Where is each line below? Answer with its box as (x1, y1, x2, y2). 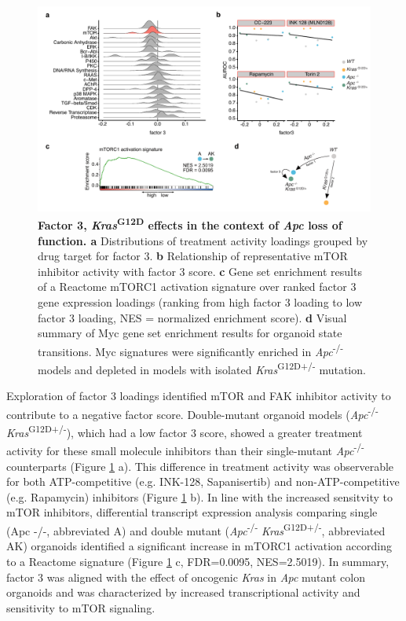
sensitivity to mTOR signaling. (6, 599, 155, 615)
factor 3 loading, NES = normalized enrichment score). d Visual (38, 309, 347, 325)
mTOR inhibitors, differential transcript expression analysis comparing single (6, 504, 378, 520)
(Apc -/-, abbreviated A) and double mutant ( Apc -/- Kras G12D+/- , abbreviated (6, 520, 386, 538)
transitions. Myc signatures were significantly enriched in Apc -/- (38, 340, 344, 359)
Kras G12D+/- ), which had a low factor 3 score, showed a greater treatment (6, 422, 363, 440)
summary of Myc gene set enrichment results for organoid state (38, 325, 342, 341)
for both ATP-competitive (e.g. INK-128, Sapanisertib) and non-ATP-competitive (6, 473, 400, 490)
